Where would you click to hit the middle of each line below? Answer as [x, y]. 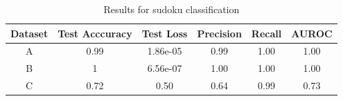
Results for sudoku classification [171, 9]
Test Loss [165, 33]
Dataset [29, 33]
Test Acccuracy [95, 33]
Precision [219, 33]
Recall [266, 33]
